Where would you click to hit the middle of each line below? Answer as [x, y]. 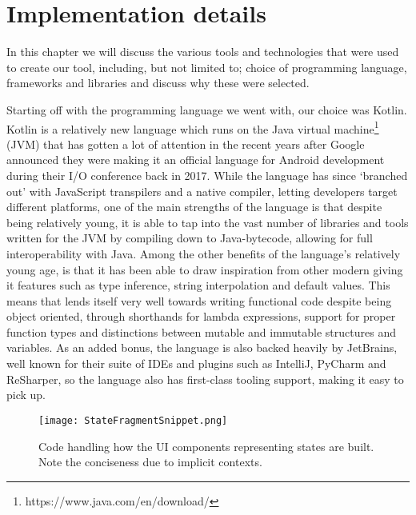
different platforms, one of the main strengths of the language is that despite [194, 207]
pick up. [26, 395]
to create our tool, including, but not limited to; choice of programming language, [207, 67]
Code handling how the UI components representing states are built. [206, 446]
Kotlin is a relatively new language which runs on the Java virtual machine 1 [193, 127]
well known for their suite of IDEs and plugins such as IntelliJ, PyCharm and [196, 363]
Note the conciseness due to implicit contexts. [150, 462]
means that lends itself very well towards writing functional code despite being [199, 300]
